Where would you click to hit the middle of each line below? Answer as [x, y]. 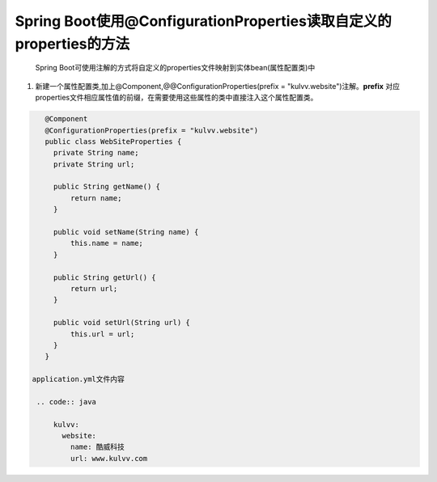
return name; [96, 198]
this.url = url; [102, 334]
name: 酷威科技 [98, 447]
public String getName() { [107, 187]
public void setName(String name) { [126, 232]
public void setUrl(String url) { [121, 323]
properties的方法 [72, 44]
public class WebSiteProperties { [113, 141]
